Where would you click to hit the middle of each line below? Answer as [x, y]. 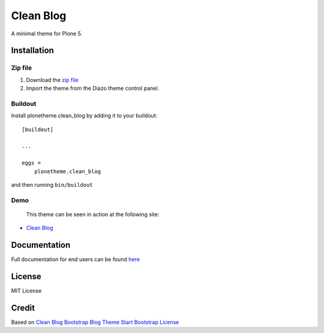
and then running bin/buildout [52, 184]
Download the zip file [52, 80]
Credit [23, 308]
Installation [32, 51]
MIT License [26, 291]
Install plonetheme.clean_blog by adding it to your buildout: [84, 116]
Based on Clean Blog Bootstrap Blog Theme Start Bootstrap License [95, 322]
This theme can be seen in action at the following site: [93, 214]
